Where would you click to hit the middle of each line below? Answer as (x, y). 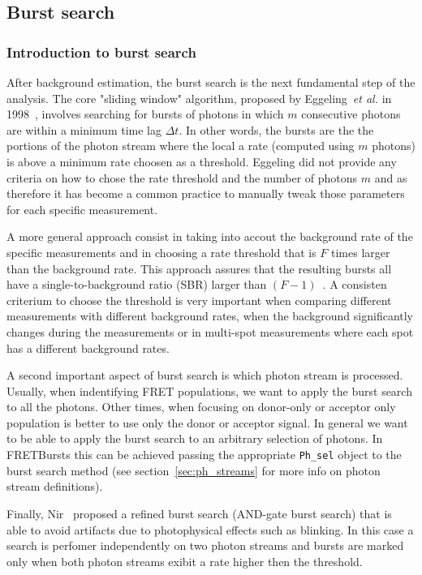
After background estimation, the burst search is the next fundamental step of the (211, 82)
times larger (361, 252)
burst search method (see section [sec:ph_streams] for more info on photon (194, 470)
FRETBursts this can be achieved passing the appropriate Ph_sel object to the (204, 455)
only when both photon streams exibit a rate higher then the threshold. (185, 561)
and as (391, 177)
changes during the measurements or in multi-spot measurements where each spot (210, 331)
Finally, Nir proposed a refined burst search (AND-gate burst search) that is (199, 513)
